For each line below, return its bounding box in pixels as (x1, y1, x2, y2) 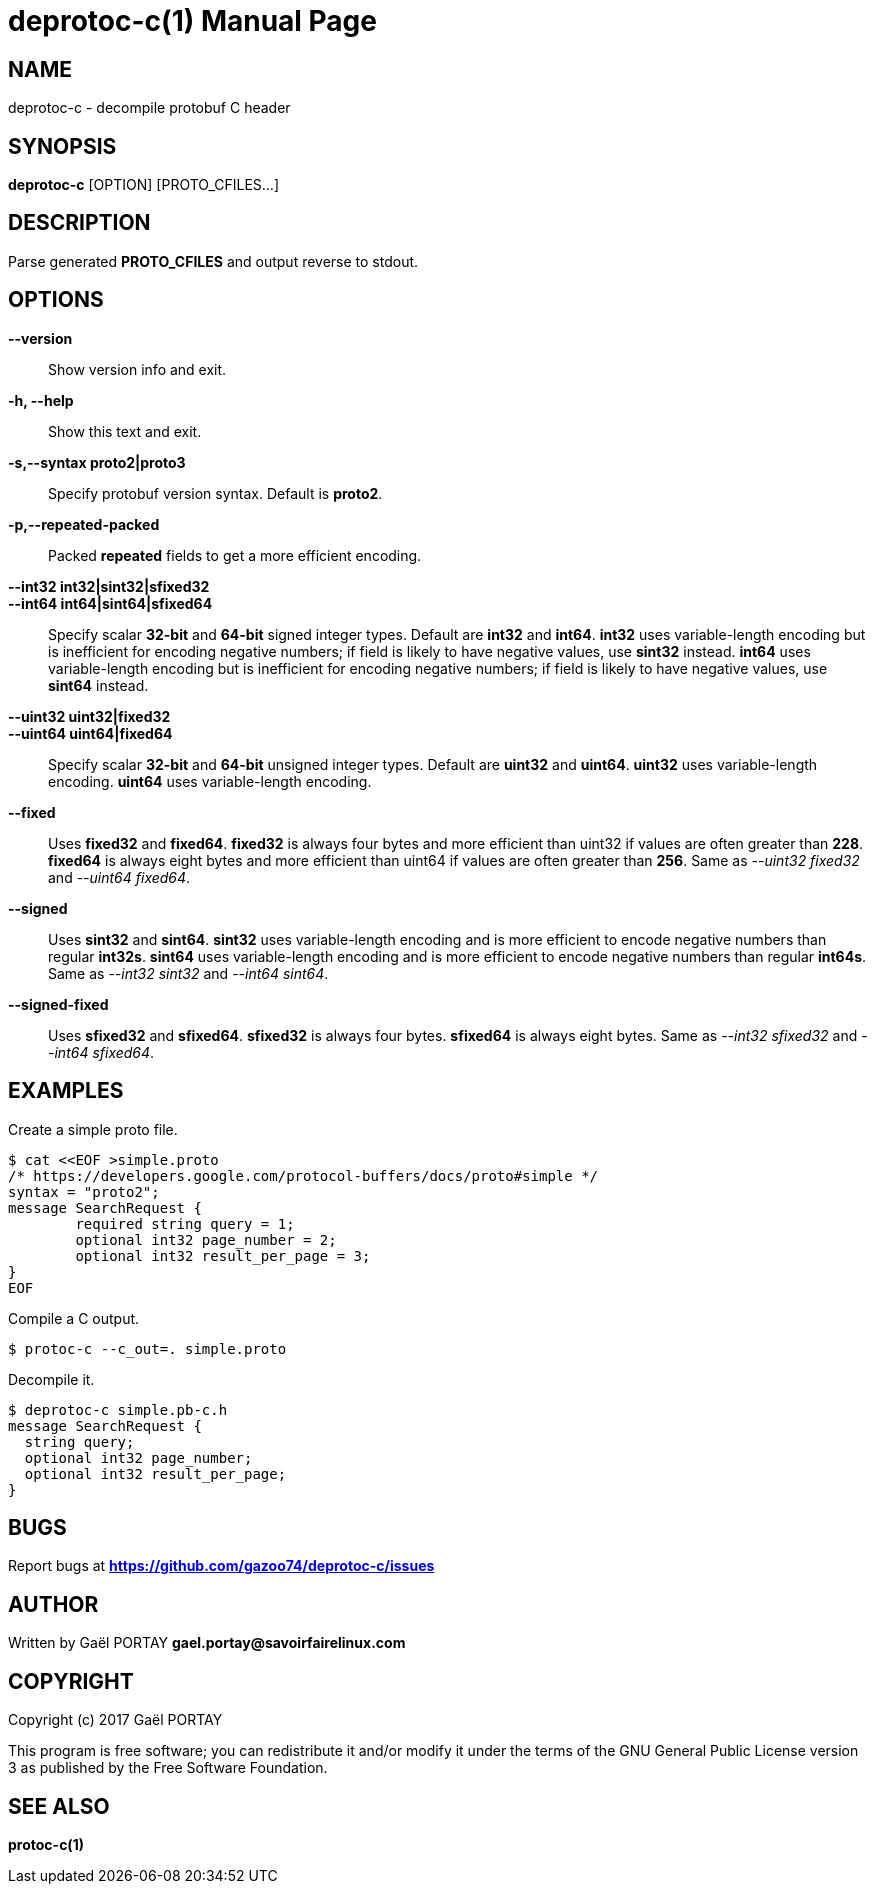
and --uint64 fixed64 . (48, 868, 191, 886)
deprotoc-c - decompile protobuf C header (8, 99, 291, 117)
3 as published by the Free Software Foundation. (8, 1759, 328, 1777)
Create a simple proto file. (8, 1120, 178, 1138)
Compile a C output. (8, 1309, 140, 1327)
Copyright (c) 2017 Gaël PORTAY (8, 1711, 223, 1729)
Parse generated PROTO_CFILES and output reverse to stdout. (8, 252, 419, 270)
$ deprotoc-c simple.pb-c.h (8, 1401, 228, 1418)
